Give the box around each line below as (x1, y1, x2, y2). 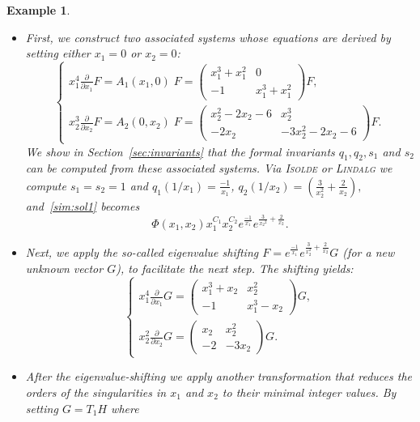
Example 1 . (6, 2, 70, 18)
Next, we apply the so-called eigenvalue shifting (25, 244, 259, 260)
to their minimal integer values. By (222, 383, 397, 400)
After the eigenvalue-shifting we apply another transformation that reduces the (25, 368, 412, 385)
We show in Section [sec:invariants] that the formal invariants (25, 143, 335, 160)
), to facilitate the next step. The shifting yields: (116, 259, 354, 276)
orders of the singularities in (25, 383, 167, 400)
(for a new (342, 244, 395, 260)
